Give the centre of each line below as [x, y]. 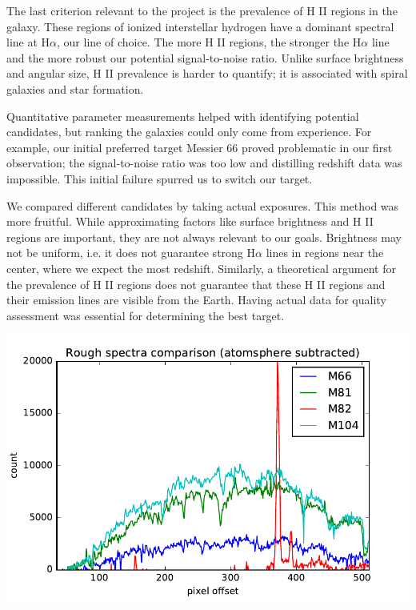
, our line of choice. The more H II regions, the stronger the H [209, 42]
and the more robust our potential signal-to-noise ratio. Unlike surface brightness [205, 57]
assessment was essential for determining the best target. [146, 315]
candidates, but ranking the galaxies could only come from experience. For [189, 132]
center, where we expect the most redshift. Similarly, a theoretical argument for [201, 268]
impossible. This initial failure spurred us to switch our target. [160, 178]
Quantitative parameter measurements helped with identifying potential [183, 116]
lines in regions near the [325, 253]
